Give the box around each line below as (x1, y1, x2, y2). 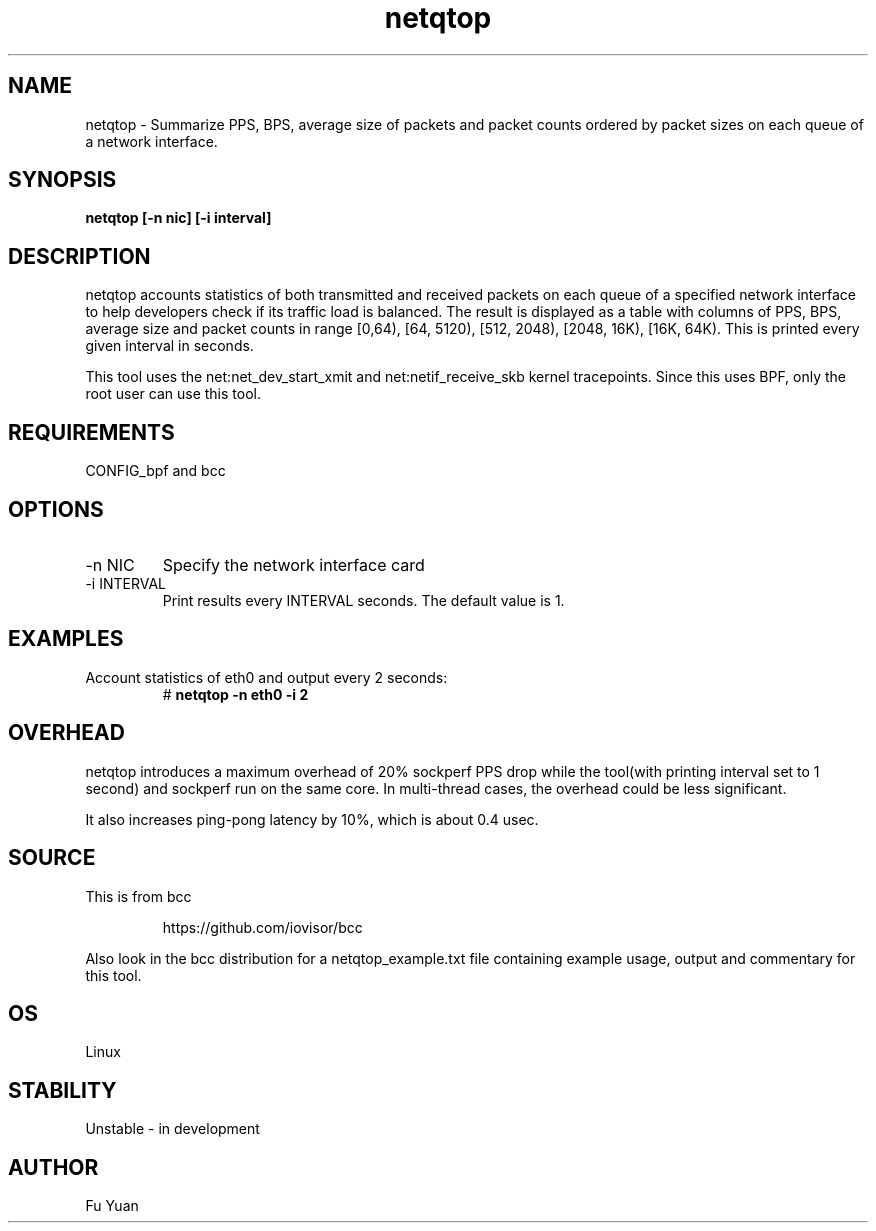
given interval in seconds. (85, 337, 254, 355)
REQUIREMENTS (8, 419, 175, 445)
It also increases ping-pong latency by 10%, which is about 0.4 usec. (85, 810, 539, 828)
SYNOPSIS (8, 167, 117, 193)
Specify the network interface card (162, 554, 425, 575)
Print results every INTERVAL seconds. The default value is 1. (162, 591, 565, 609)
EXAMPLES (8, 626, 124, 652)
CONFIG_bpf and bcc (85, 462, 226, 480)
